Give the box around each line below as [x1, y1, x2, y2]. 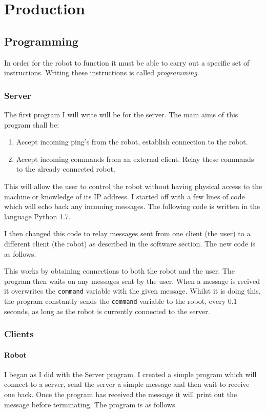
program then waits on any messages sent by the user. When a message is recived [4, 275, 260, 286]
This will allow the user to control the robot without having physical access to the [4, 180, 262, 191]
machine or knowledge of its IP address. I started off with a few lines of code [4, 191, 245, 201]
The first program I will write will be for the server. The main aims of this [4, 109, 238, 119]
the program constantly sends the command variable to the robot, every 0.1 [4, 295, 237, 306]
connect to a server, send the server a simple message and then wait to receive [4, 379, 250, 389]
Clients [4, 327, 34, 340]
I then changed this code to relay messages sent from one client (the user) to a [4, 228, 251, 239]
